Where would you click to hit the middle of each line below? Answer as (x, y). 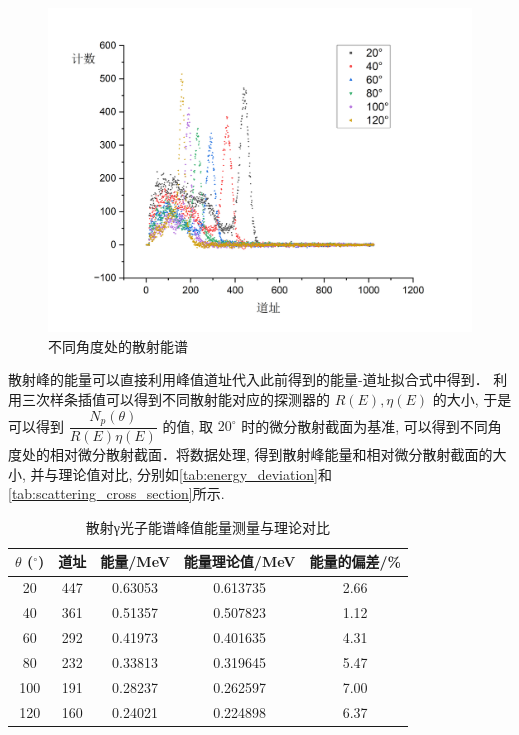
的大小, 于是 (472, 398)
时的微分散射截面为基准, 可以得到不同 (364, 425)
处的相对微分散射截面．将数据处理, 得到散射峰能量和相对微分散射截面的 (257, 454)
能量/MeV (135, 561)
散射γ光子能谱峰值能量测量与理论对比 (208, 526)
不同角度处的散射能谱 (118, 345)
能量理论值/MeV (239, 561)
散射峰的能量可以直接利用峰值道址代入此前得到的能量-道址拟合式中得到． (248, 379)
